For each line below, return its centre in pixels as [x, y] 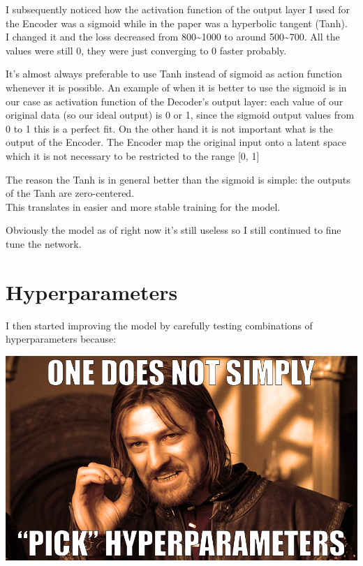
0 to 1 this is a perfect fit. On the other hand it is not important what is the [169, 128]
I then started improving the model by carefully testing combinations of [159, 325]
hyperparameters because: [61, 339]
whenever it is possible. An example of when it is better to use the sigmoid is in [176, 87]
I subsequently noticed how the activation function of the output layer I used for [178, 9]
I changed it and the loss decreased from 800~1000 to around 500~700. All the [173, 37]
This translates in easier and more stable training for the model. [143, 206]
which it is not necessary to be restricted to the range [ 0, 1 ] [133, 155]
